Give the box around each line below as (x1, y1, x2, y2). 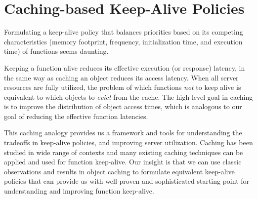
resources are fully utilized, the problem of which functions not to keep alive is (4, 82, 241, 92)
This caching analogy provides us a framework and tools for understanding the (4, 127, 242, 138)
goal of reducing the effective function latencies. (4, 111, 148, 121)
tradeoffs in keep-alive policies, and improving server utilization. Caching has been (4, 137, 253, 148)
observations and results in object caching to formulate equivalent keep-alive (4, 166, 235, 176)
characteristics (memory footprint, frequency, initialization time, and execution (4, 36, 243, 46)
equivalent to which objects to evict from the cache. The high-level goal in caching (4, 91, 253, 102)
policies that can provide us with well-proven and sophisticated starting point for (4, 176, 250, 186)
